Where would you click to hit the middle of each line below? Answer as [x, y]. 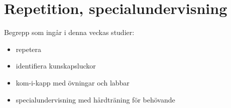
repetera [29, 49]
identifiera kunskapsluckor [56, 66]
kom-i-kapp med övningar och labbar [73, 82]
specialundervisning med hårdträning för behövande [95, 99]
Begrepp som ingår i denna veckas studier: [69, 32]
